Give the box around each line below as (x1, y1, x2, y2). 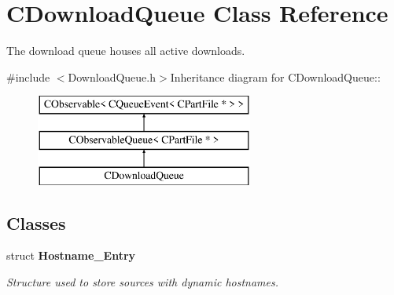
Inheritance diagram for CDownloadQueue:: (170, 68, 381, 85)
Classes (6, 210, 66, 235)
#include (6, 68, 50, 85)
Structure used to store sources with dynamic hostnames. (6, 274, 279, 290)
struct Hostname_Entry (6, 247, 136, 264)
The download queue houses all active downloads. (6, 42, 245, 59)
